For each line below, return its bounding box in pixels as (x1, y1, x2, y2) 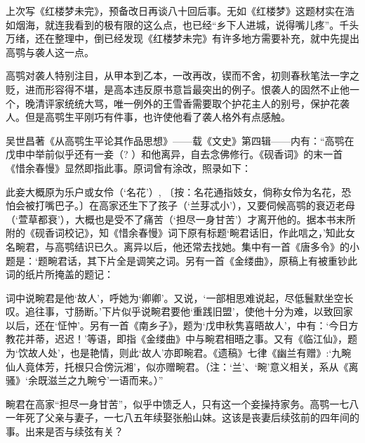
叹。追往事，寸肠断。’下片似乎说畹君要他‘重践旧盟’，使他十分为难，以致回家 (6, 304, 353, 319)
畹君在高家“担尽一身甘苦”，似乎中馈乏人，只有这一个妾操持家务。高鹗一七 (6, 396, 350, 411)
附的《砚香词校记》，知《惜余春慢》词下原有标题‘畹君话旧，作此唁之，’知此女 (6, 225, 355, 240)
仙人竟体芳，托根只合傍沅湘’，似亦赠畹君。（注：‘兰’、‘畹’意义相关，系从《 (6, 359, 349, 373)
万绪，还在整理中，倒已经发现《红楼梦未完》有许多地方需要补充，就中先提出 (6, 31, 359, 46)
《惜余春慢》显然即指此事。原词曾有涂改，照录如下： (6, 160, 251, 175)
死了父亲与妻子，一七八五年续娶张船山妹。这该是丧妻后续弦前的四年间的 (25, 410, 359, 425)
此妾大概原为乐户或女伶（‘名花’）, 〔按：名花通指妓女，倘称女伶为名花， (6, 184, 342, 199)
